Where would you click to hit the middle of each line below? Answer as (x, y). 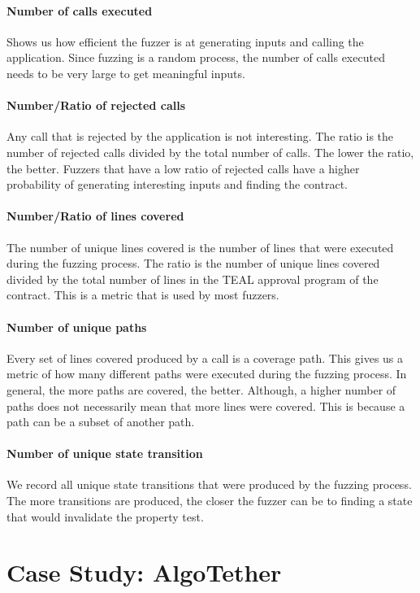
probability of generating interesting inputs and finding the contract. (177, 184)
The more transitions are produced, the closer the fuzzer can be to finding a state (210, 501)
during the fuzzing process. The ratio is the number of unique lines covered (193, 263)
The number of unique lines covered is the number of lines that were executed (200, 247)
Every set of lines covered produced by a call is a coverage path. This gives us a (205, 358)
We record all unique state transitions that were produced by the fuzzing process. (209, 484)
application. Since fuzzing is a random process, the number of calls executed (196, 57)
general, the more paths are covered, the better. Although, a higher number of (201, 389)
